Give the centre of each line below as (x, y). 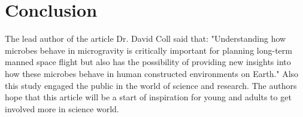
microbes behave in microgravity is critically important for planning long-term (149, 50)
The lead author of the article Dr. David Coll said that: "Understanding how (146, 39)
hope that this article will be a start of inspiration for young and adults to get (148, 97)
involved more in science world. (62, 108)
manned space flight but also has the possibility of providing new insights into (148, 62)
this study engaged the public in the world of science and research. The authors (151, 85)
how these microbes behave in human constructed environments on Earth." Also (152, 73)
